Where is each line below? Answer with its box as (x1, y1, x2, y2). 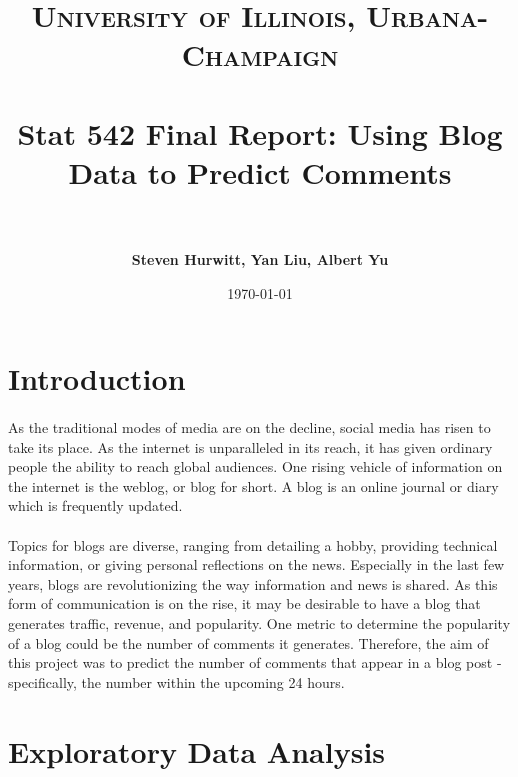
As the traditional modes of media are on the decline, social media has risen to (8, 417, 491, 438)
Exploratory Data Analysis (8, 730, 386, 771)
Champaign (181, 34, 339, 75)
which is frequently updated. (8, 495, 183, 516)
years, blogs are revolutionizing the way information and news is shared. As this (8, 573, 498, 594)
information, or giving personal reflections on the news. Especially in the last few (8, 554, 505, 575)
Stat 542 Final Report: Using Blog (17, 112, 503, 153)
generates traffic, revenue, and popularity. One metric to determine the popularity (8, 612, 511, 633)
